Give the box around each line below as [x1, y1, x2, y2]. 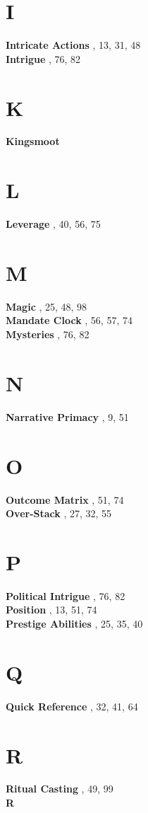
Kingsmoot [6, 134, 60, 149]
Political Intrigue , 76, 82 [6, 588, 125, 603]
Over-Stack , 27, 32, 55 [6, 506, 112, 521]
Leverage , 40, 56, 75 [6, 217, 101, 231]
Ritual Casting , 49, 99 [6, 781, 113, 796]
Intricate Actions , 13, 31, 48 [6, 38, 141, 52]
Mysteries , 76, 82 [6, 327, 90, 342]
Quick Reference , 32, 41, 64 [6, 698, 138, 713]
